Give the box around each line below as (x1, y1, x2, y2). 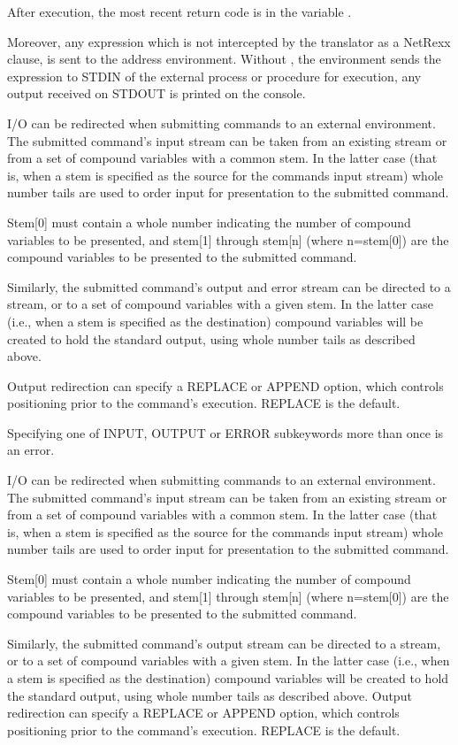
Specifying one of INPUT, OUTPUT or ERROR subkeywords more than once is (7, 423, 444, 442)
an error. (7, 441, 55, 459)
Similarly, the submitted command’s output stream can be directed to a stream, (7, 634, 441, 652)
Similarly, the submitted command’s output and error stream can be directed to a (7, 277, 451, 296)
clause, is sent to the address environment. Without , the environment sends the (7, 50, 441, 68)
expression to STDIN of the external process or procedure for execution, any (7, 66, 422, 85)
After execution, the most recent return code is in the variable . (7, 3, 352, 20)
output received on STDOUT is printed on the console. (7, 84, 306, 103)
